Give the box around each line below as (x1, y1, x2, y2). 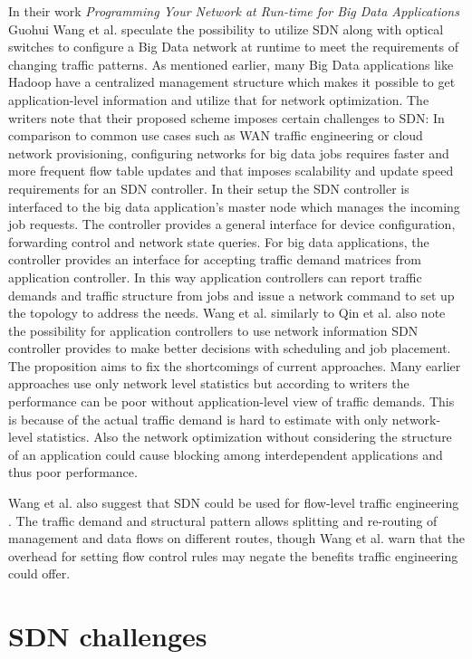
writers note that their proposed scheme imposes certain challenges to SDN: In (8, 108, 445, 127)
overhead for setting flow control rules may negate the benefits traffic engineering (8, 546, 458, 565)
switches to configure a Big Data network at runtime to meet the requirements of (8, 37, 458, 56)
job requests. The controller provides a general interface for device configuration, (8, 215, 456, 234)
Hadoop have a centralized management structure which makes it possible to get (8, 72, 456, 91)
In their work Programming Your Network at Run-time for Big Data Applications (8, 2, 459, 20)
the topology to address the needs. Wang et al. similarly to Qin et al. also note (8, 303, 446, 322)
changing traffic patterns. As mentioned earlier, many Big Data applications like (8, 54, 454, 73)
